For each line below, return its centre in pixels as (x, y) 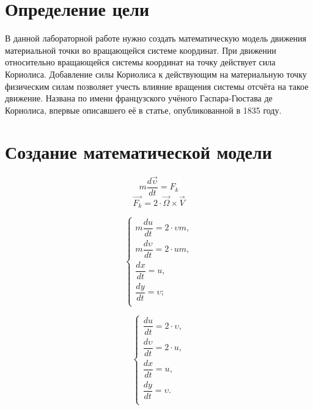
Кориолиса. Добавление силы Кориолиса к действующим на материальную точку (156, 74)
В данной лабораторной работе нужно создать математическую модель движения (156, 38)
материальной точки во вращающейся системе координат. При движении (141, 50)
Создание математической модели (138, 152)
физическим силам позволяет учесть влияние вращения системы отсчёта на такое (157, 86)
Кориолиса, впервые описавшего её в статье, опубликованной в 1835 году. (143, 110)
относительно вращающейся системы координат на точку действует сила (140, 62)
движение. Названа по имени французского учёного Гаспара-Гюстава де (139, 98)
